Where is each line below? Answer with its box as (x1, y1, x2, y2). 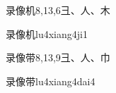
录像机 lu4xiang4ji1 (6, 26, 88, 41)
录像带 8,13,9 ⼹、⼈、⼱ (6, 50, 110, 65)
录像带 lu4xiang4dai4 (6, 73, 95, 88)
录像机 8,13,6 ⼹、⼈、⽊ (6, 3, 110, 17)
